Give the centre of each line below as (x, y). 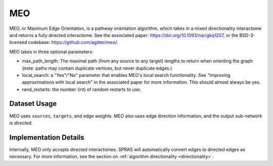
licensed (18, 43)
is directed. (21, 123)
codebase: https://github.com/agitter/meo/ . (73, 43)
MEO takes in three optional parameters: (51, 52)
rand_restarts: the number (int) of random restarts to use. (82, 89)
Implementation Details (47, 137)
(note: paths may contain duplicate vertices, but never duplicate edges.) (97, 68)
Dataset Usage (33, 104)
